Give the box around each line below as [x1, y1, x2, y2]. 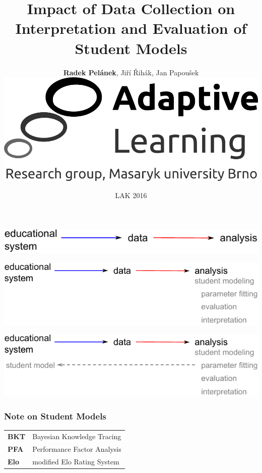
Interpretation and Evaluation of [15, 18, 247, 38]
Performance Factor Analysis [32, 444, 121, 454]
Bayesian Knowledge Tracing [32, 431, 121, 442]
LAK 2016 [115, 190, 147, 201]
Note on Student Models [4, 410, 106, 422]
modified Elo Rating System [32, 456, 119, 466]
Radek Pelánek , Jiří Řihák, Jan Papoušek [63, 67, 199, 77]
